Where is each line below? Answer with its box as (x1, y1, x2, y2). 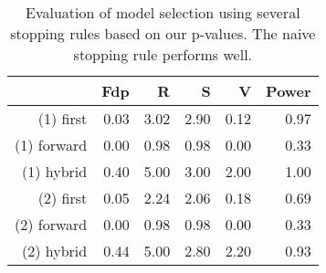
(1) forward (15, 134, 88, 155)
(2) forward (15, 214, 88, 235)
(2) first (37, 187, 88, 208)
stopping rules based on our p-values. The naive (10, 23, 316, 44)
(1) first (37, 108, 88, 129)
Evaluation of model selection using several (26, 2, 300, 23)
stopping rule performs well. (73, 44, 253, 65)
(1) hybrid (22, 161, 88, 182)
